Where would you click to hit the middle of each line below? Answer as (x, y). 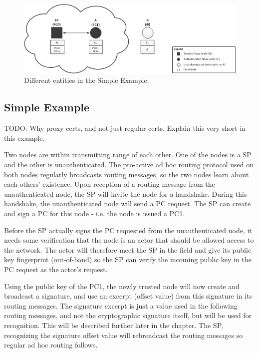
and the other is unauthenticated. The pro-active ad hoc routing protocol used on (129, 165)
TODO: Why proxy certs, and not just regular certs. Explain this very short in (125, 128)
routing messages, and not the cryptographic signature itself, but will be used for (128, 315)
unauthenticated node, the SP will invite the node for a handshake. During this (126, 193)
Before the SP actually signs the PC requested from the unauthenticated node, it (128, 230)
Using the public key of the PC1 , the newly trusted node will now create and (122, 286)
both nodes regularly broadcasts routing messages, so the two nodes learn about (127, 174)
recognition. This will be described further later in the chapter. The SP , (114, 325)
